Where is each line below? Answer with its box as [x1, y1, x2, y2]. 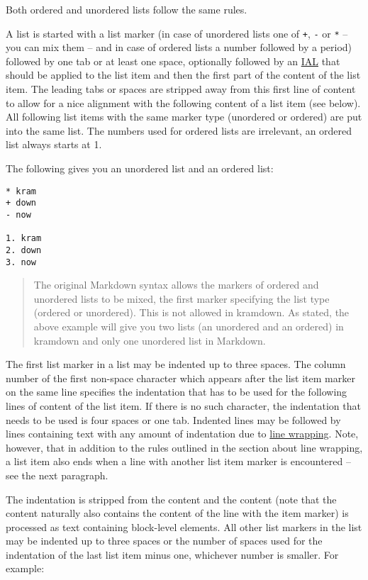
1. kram [6, 233, 42, 244]
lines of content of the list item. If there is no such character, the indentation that [6, 398, 361, 413]
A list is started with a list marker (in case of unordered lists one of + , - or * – [6, 26, 348, 40]
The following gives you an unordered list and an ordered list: [6, 161, 274, 175]
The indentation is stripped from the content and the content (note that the [6, 491, 337, 506]
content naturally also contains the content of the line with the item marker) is [6, 506, 349, 520]
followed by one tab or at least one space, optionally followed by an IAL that [6, 53, 340, 68]
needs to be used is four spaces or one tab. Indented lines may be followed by [6, 412, 341, 427]
